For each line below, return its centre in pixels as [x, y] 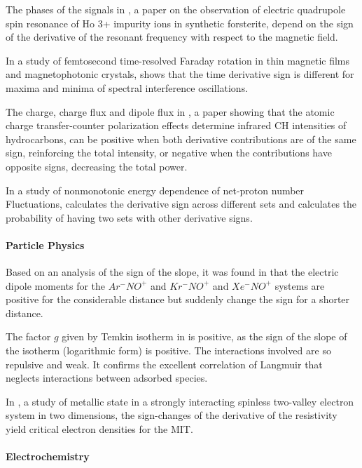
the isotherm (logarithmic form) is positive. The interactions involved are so [168, 350]
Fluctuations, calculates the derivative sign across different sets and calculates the [181, 204]
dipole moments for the [56, 285]
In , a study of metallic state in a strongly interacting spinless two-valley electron [180, 401]
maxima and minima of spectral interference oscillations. [127, 87]
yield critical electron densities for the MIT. [99, 429]
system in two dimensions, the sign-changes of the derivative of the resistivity [172, 415]
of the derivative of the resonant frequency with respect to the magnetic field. [172, 37]
